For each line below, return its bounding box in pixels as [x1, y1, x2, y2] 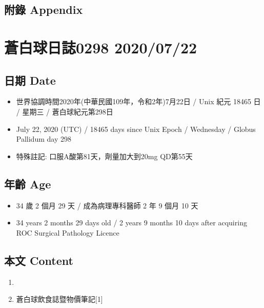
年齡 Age [4, 176, 51, 191]
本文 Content [4, 252, 73, 268]
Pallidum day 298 [16, 133, 71, 144]
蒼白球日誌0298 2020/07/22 [4, 36, 197, 57]
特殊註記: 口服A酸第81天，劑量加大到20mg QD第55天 [16, 150, 193, 161]
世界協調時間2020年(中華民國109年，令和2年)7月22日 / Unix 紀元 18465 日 [16, 96, 261, 107]
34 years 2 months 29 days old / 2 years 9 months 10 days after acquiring [16, 217, 247, 228]
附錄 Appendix [4, 2, 83, 17]
